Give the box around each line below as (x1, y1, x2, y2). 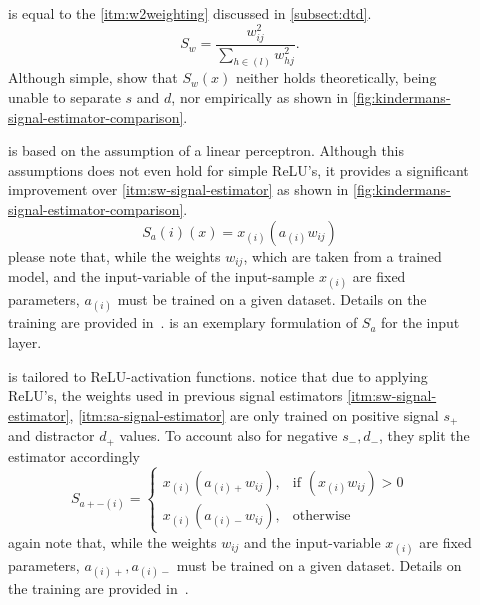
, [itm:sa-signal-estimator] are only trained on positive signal (69, 404, 439, 425)
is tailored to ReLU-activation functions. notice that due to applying (8, 365, 428, 386)
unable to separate (8, 86, 121, 107)
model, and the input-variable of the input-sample (8, 265, 315, 286)
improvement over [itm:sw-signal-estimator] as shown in (8, 179, 349, 200)
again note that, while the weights (8, 531, 217, 552)
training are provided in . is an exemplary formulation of (8, 312, 358, 333)
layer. (8, 331, 42, 352)
